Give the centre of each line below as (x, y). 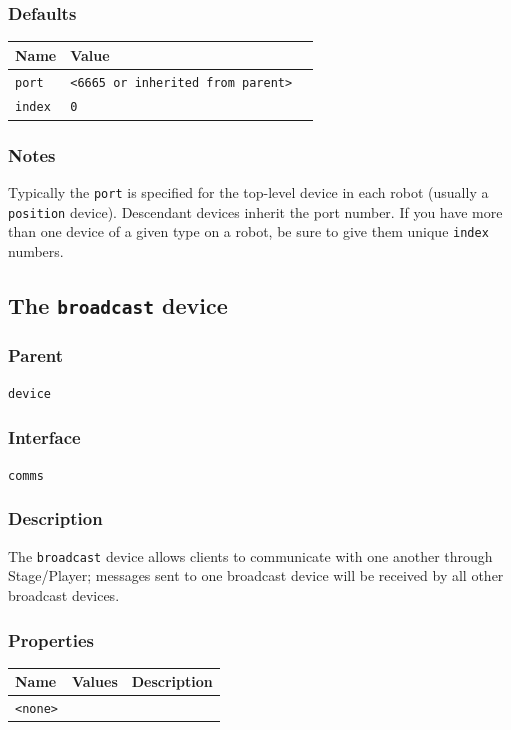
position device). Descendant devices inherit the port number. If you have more (255, 211)
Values (94, 681)
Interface (44, 436)
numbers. (36, 250)
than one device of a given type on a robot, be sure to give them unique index (248, 231)
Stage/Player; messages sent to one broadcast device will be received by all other (256, 575)
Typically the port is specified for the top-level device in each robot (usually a (248, 191)
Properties (51, 639)
